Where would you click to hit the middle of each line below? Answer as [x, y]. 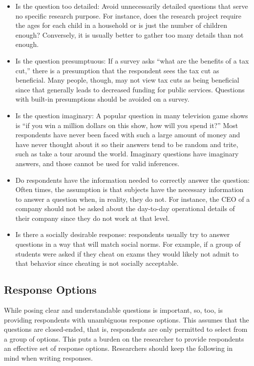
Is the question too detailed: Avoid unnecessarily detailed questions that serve [132, 6]
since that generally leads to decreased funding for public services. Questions [130, 89]
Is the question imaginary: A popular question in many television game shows [132, 115]
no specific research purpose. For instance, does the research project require [128, 15]
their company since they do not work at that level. [93, 218]
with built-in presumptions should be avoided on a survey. [102, 99]
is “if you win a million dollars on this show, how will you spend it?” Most [127, 125]
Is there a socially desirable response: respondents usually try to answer [123, 234]
